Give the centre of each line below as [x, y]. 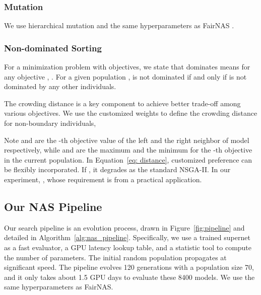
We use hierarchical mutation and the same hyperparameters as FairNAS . [119, 25]
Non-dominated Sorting [53, 48]
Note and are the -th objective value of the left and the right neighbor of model [127, 140]
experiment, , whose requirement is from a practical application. [103, 179]
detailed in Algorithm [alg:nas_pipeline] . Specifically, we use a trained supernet [127, 237]
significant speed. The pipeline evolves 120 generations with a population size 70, [129, 267]
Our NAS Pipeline [53, 206]
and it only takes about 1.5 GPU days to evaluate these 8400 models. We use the [129, 277]
